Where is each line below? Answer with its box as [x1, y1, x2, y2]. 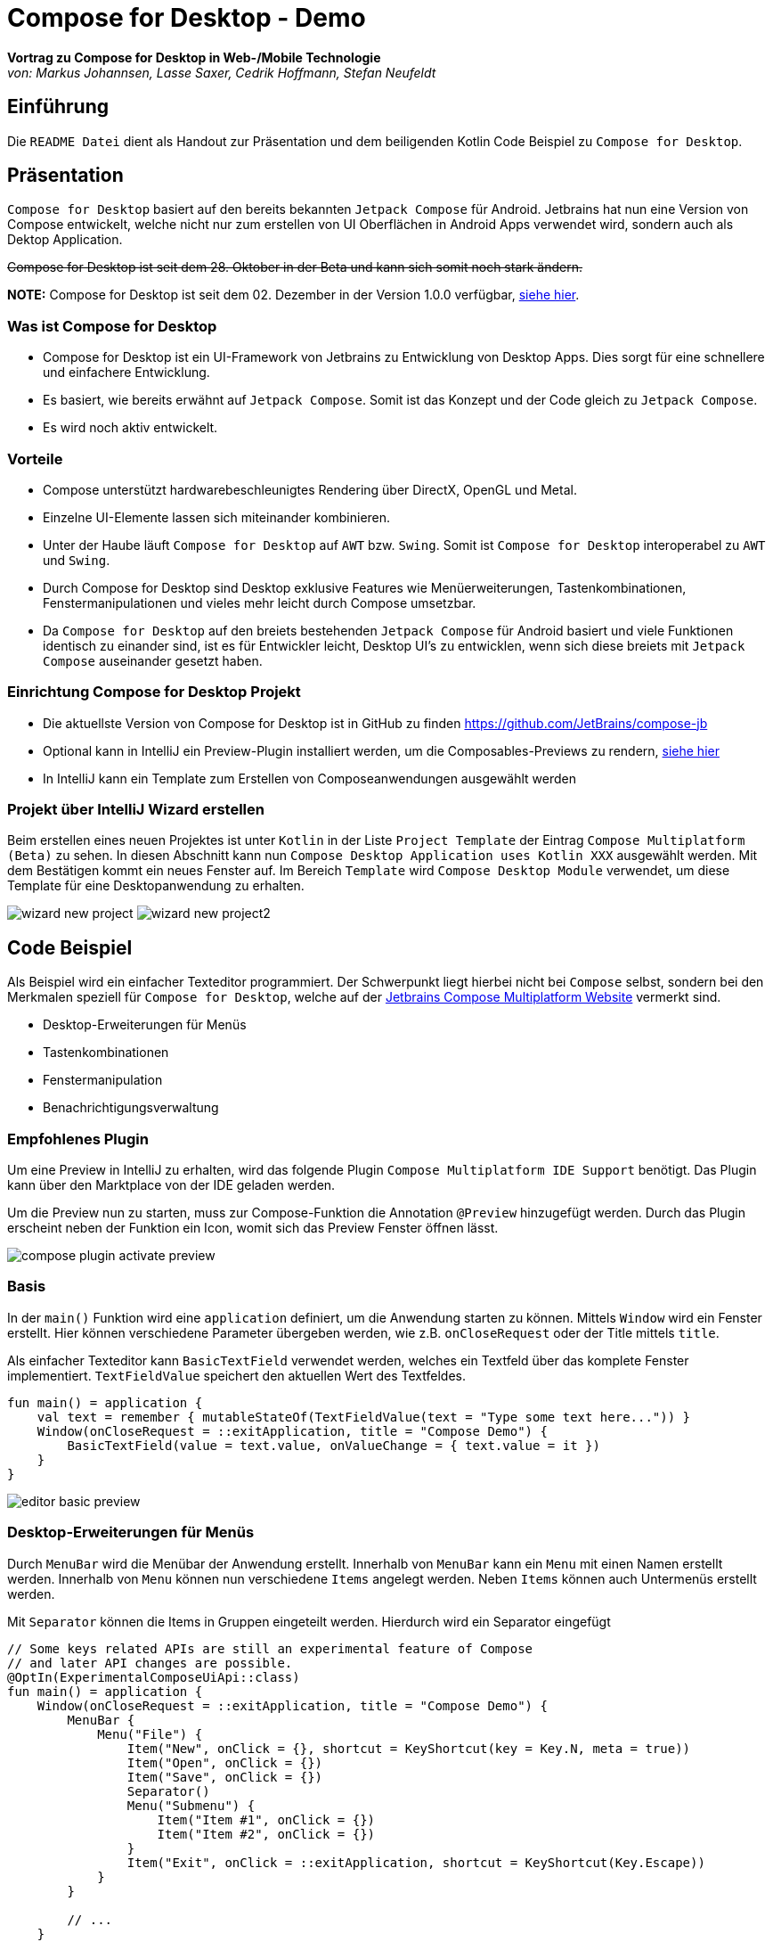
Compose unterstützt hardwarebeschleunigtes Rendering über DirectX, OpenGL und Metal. [43, 481, 577, 497]
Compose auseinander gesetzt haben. [43, 652, 263, 668]
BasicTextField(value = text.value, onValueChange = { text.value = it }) [67, 1438, 600, 1453]
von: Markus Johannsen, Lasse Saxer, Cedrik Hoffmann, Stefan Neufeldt [7, 64, 436, 80]
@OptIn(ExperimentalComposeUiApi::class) [7, 1669, 300, 1684]
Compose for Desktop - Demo [7, 3, 366, 33]
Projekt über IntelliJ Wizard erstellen [7, 800, 264, 819]
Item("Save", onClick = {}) [126, 1769, 323, 1784]
